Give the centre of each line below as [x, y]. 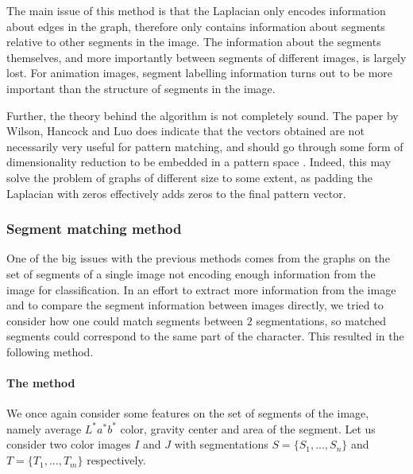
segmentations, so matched [321, 320]
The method [41, 383]
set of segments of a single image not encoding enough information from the [191, 273]
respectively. [116, 460]
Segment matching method [94, 229]
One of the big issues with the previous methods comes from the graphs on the [198, 258]
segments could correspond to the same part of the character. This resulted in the [205, 336]
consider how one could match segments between [125, 320]
